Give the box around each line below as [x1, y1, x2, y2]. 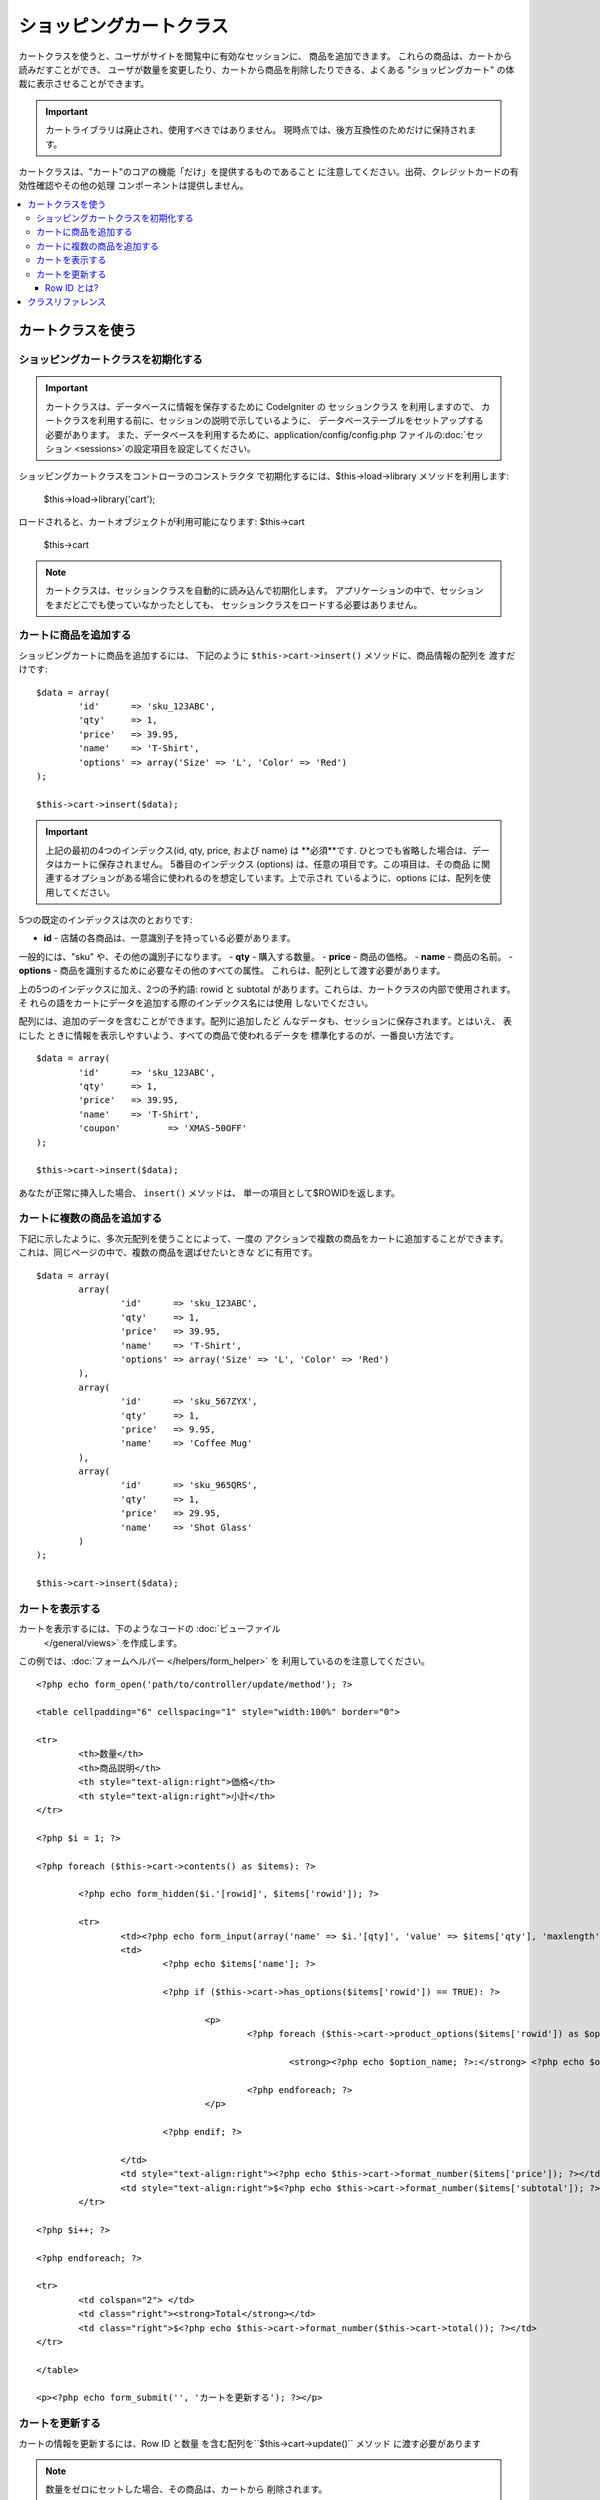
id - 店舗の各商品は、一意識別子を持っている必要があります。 [43, 932, 296, 944]
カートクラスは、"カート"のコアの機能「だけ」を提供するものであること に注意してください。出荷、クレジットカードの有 [18, 165, 519, 177]
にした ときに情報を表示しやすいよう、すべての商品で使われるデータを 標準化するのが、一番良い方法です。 [18, 1029, 459, 1041]
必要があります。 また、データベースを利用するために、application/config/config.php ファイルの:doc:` [45, 428, 467, 440]
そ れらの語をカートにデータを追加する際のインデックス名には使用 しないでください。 [18, 997, 374, 1009]
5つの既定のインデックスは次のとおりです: [18, 914, 193, 926]
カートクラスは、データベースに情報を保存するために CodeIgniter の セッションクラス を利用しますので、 [45, 400, 480, 412]
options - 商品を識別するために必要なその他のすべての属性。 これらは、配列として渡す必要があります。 [18, 965, 446, 977]
